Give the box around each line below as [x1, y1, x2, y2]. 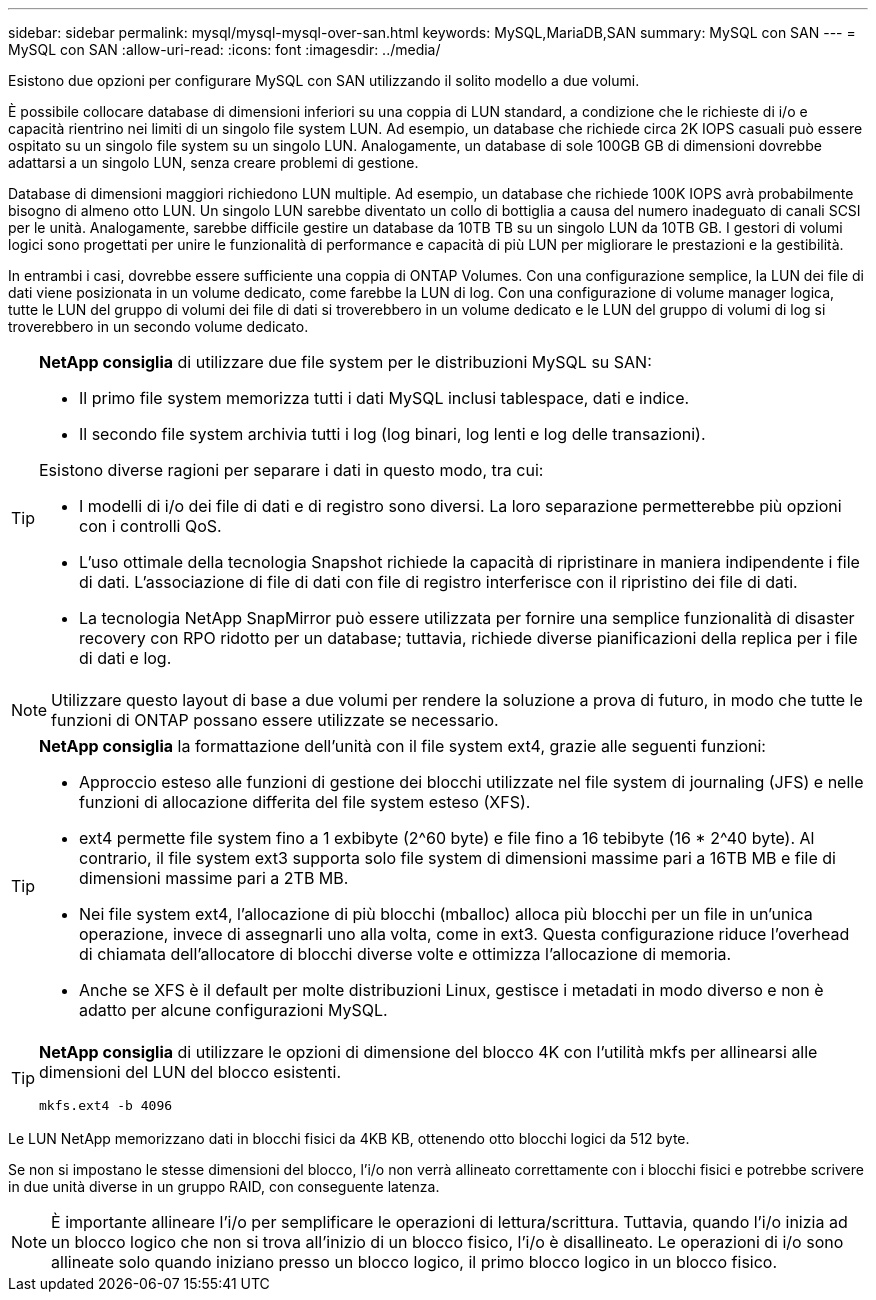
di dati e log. [79, 648, 172, 668]
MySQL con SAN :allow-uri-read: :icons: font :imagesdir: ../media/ [8, 41, 441, 58]
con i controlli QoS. [79, 516, 222, 536]
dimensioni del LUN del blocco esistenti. [39, 1062, 342, 1082]
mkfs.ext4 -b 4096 [39, 1098, 173, 1113]
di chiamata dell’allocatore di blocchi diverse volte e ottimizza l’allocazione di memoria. [79, 944, 732, 964]
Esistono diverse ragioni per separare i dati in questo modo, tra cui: [39, 460, 544, 480]
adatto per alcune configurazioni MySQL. [79, 1000, 388, 1020]
